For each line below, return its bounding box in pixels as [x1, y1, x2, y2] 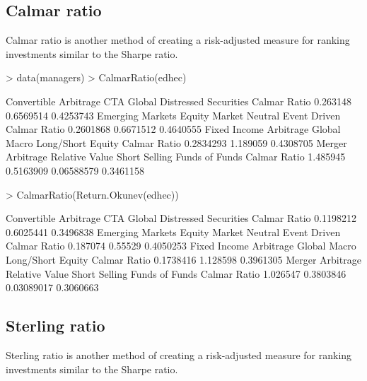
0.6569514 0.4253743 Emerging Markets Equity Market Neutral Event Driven [6, 107, 341, 122]
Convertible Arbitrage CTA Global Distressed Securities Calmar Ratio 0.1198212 [6, 211, 357, 225]
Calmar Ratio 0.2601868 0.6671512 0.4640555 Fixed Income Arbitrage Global [6, 122, 341, 136]
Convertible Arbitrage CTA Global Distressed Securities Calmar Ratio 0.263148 [6, 93, 352, 108]
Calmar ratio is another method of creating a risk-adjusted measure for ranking [6, 33, 350, 47]
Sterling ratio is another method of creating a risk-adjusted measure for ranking [6, 347, 352, 362]
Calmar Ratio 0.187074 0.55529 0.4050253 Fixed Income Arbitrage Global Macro [6, 238, 356, 253]
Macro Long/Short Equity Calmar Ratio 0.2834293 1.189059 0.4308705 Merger [6, 135, 347, 150]
